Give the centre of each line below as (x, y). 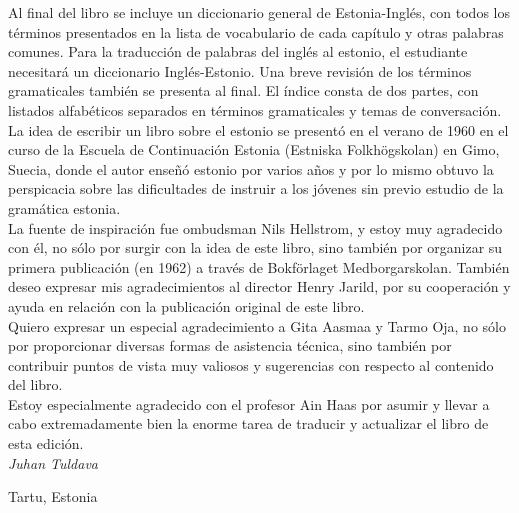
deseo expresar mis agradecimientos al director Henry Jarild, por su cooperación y (259, 286)
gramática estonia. (64, 207)
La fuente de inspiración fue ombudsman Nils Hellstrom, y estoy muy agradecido (255, 227)
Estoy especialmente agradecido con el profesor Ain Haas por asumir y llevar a (249, 403)
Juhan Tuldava (53, 462)
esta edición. (46, 443)
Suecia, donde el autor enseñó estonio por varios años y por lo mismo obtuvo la (251, 168)
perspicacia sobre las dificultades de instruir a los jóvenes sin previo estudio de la (256, 188)
